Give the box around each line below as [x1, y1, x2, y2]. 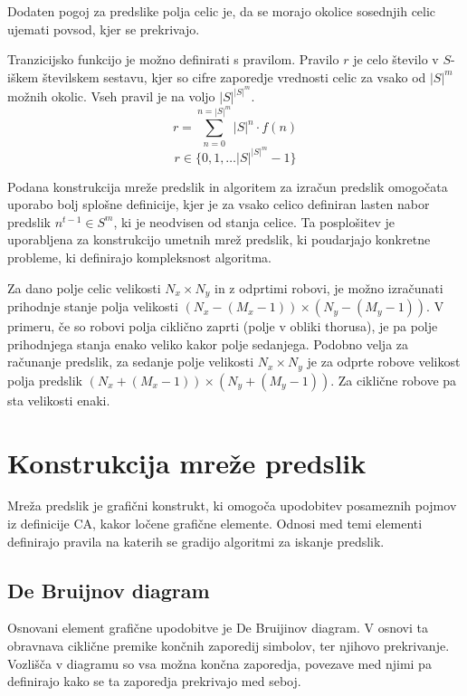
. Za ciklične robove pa [330, 370, 457, 389]
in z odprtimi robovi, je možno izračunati [214, 278, 443, 297]
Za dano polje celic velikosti [7, 278, 161, 297]
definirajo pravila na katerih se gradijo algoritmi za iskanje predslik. [7, 531, 385, 550]
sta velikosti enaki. [7, 390, 110, 409]
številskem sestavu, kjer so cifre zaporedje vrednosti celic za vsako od [42, 67, 426, 86]
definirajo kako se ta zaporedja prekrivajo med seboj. [7, 672, 301, 691]
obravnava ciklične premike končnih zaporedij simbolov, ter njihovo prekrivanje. [7, 636, 450, 655]
